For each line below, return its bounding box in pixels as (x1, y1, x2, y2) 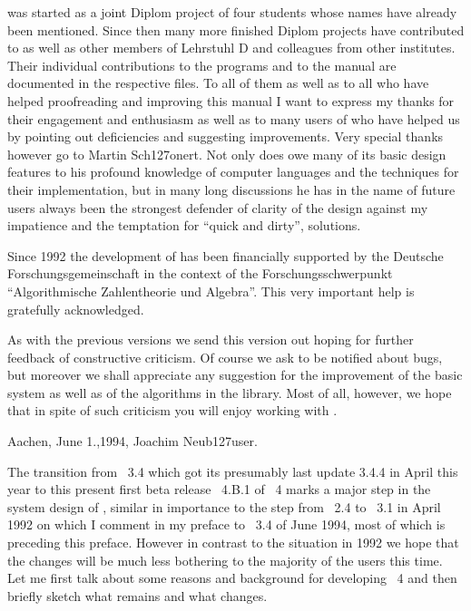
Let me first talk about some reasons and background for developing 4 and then (7, 568, 457, 587)
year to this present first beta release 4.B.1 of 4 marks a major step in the (7, 480, 431, 499)
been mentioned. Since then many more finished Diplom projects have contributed (7, 20, 465, 39)
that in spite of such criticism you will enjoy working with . (7, 401, 338, 420)
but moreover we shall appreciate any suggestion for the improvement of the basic (7, 365, 463, 384)
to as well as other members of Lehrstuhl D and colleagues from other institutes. (7, 38, 456, 57)
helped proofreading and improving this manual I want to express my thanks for (7, 91, 455, 110)
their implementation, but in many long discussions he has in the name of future (7, 179, 456, 199)
